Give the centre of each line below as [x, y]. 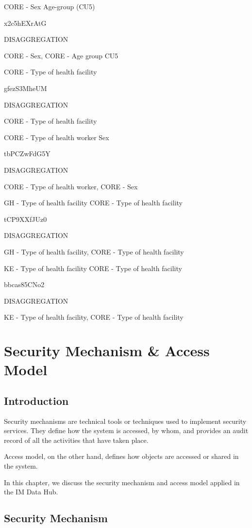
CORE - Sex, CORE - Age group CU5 [61, 55]
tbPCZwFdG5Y [27, 154]
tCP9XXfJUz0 [25, 219]
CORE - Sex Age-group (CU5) [50, 6]
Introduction [36, 400]
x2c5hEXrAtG [25, 23]
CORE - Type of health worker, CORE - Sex [71, 186]
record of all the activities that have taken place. [76, 440]
